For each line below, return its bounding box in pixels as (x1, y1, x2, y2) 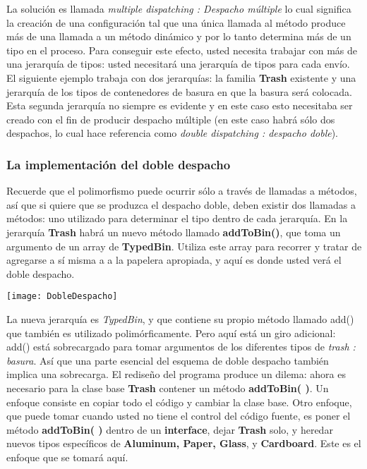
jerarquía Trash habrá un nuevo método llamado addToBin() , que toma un (6, 224, 341, 239)
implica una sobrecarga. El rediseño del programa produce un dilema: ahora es (6, 367, 346, 382)
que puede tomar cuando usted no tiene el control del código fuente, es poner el (6, 408, 351, 423)
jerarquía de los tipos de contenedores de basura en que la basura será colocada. (6, 84, 352, 99)
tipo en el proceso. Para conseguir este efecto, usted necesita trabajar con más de (6, 42, 358, 57)
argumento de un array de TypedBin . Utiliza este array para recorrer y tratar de (6, 238, 362, 253)
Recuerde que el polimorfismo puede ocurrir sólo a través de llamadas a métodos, (6, 183, 357, 198)
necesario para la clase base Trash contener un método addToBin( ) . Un (6, 380, 329, 395)
